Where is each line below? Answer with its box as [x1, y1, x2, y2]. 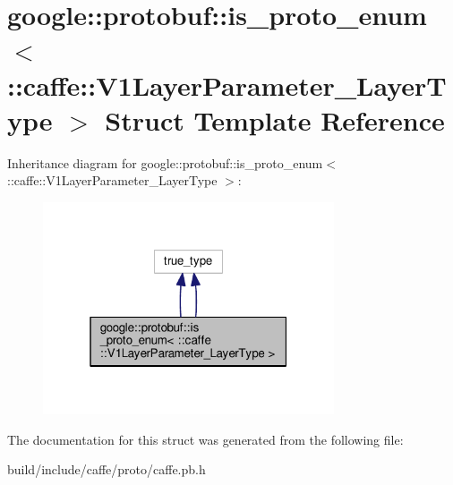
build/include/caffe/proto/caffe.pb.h [7, 460, 206, 479]
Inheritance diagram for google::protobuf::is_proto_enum [7, 153, 323, 172]
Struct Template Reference [105, 101, 445, 138]
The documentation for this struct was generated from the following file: [7, 430, 404, 448]
